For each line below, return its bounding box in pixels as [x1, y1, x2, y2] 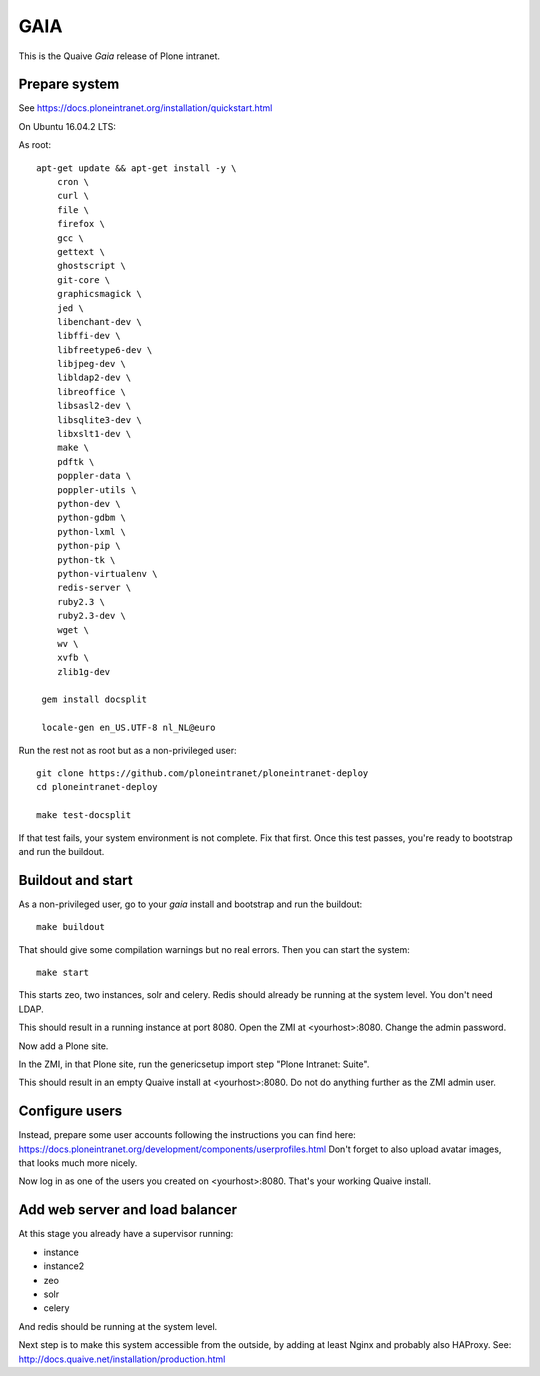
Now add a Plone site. [18, 1040, 109, 1052]
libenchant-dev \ [56, 316, 142, 327]
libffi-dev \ [56, 330, 121, 342]
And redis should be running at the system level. [18, 1320, 218, 1332]
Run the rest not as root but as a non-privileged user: [18, 744, 237, 756]
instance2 [43, 1260, 85, 1272]
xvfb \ [56, 652, 90, 664]
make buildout [36, 921, 105, 933]
